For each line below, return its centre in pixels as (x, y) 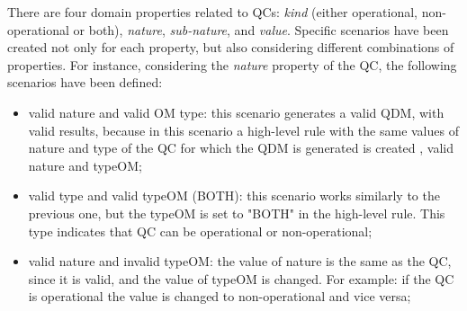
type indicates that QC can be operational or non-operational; (200, 231)
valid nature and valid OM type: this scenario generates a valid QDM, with (236, 112)
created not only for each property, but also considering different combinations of (231, 47)
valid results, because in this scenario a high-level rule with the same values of (243, 130)
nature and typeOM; (85, 165)
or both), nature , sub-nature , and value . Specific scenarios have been (261, 29)
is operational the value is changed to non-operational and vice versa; (220, 296)
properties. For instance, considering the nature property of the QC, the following (232, 64)
